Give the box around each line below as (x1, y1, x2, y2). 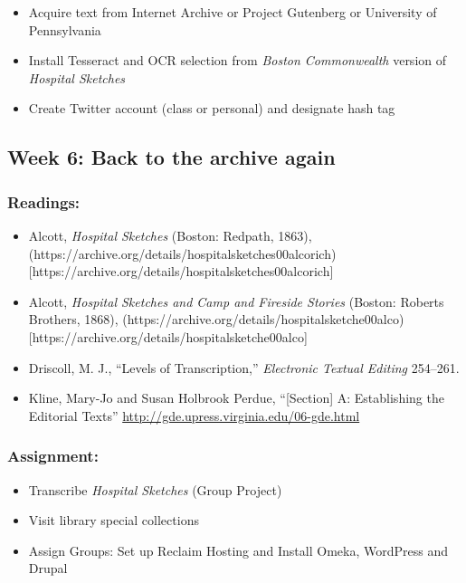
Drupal (28, 559, 68, 578)
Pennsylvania (28, 20, 101, 39)
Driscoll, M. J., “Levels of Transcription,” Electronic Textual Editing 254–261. (28, 358, 460, 377)
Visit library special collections (28, 511, 199, 530)
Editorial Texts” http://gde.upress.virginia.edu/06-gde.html (28, 406, 360, 425)
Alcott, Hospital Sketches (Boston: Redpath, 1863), (28, 225, 312, 244)
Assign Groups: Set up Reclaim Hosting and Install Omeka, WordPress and (28, 540, 448, 559)
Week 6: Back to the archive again (7, 143, 336, 171)
